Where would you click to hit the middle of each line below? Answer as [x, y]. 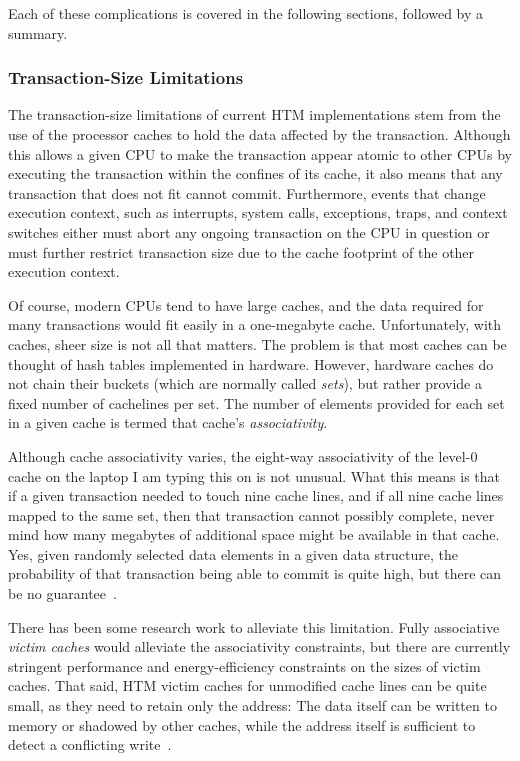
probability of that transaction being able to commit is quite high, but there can [255, 573]
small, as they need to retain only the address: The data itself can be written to [252, 705]
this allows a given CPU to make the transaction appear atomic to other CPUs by [260, 153]
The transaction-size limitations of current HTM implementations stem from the [254, 114]
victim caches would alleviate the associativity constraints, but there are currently [259, 646]
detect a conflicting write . [90, 744]
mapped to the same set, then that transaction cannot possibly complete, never [251, 514]
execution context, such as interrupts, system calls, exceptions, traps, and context [258, 212]
